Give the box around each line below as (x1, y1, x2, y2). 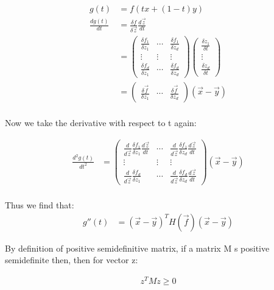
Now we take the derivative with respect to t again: (5, 116, 197, 129)
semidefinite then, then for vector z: (5, 253, 138, 266)
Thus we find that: (5, 198, 74, 211)
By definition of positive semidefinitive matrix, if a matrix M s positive (5, 241, 270, 254)
